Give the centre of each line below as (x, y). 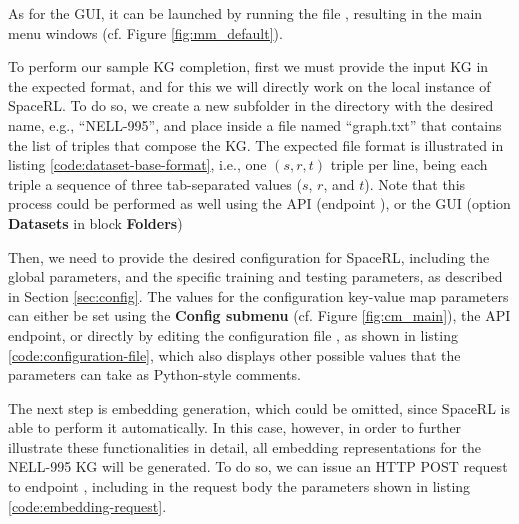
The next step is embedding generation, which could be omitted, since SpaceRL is (259, 407)
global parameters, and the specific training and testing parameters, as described (255, 276)
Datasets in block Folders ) (95, 222)
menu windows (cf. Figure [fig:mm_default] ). (145, 32)
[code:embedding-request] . (87, 505)
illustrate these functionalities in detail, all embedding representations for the (245, 446)
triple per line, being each (409, 164)
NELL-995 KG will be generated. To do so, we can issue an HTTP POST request (258, 466)
